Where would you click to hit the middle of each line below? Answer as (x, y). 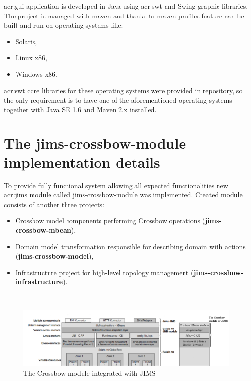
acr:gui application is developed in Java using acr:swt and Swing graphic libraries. (126, 6)
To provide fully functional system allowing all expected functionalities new (116, 185)
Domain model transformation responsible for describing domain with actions (130, 246)
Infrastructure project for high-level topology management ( (104, 272)
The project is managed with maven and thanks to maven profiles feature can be (124, 15)
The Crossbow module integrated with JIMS (90, 373)
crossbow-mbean (43, 230)
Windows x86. (36, 74)
